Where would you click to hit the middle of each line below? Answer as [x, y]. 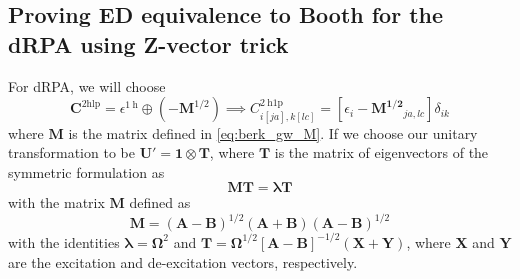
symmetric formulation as [86, 171]
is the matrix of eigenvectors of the [381, 152]
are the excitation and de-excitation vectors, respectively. [183, 261]
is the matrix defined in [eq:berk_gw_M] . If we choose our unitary [273, 132]
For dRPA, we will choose [87, 85]
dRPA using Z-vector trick [148, 43]
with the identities [64, 241]
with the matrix [56, 202]
